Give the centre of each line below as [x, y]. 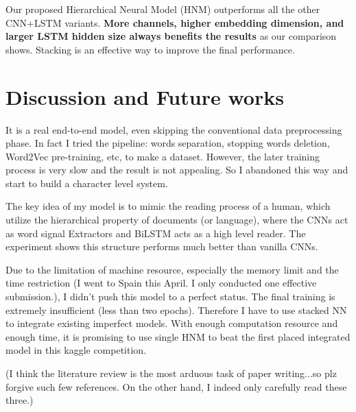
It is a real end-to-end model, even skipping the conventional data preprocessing [174, 129]
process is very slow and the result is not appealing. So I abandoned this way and [177, 170]
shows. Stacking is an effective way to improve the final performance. [150, 49]
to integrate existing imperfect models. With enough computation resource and [172, 323]
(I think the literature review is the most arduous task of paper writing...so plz [171, 373]
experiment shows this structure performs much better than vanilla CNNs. [162, 246]
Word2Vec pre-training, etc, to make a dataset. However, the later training [163, 156]
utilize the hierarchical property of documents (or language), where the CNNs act [177, 220]
